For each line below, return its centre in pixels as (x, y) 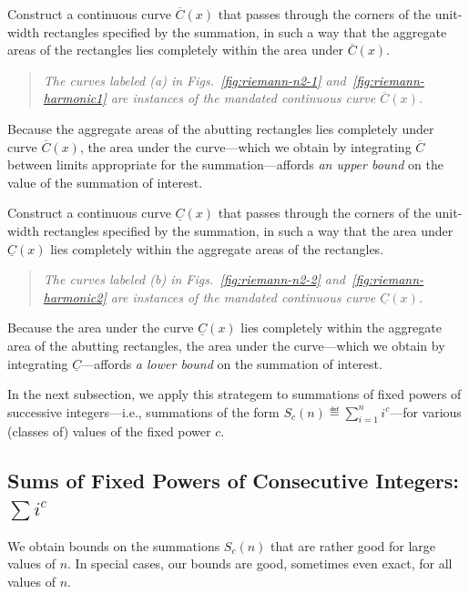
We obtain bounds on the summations (114, 545)
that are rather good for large (353, 545)
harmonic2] (75, 297)
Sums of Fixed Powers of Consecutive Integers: (233, 481)
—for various (426, 411)
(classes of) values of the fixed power (109, 431)
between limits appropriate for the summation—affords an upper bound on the (225, 164)
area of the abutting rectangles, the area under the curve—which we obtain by (226, 345)
